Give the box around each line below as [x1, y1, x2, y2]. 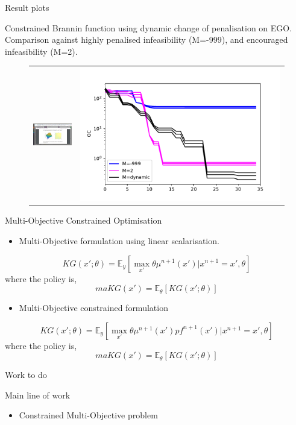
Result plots [5, 1, 49, 13]
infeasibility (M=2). [5, 45, 78, 57]
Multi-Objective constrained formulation [19, 301, 168, 314]
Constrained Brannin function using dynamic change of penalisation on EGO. [5, 21, 292, 34]
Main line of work [5, 388, 71, 401]
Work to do [5, 368, 47, 381]
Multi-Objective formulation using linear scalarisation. [19, 234, 219, 247]
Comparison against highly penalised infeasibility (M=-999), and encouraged [5, 33, 288, 46]
